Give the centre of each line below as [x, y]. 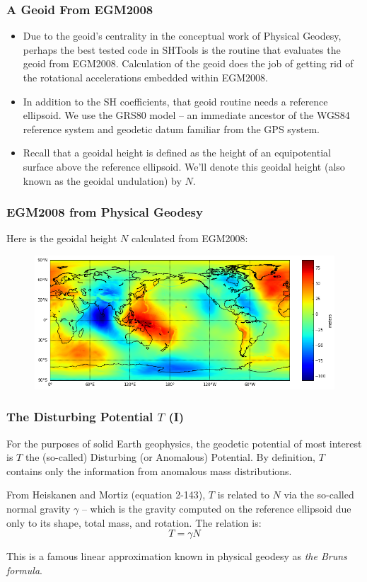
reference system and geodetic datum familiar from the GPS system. [171, 129]
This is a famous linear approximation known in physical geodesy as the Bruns [177, 556]
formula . [24, 570]
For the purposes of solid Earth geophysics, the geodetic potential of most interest [184, 443]
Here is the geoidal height [62, 238]
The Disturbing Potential [80, 417]
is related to [243, 495]
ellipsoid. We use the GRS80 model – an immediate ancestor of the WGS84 [186, 115]
